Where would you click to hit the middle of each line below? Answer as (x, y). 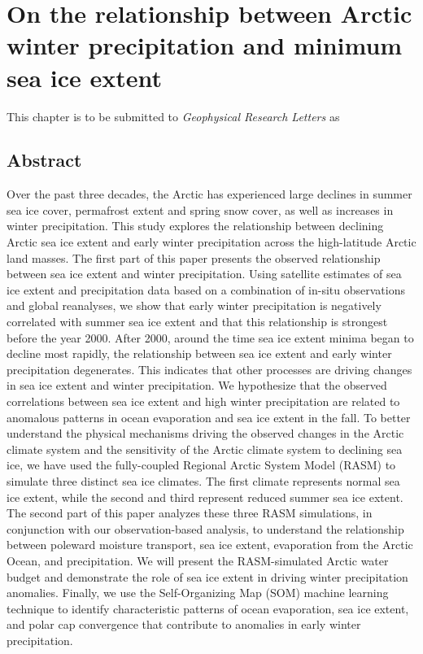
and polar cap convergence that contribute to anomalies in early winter (184, 624)
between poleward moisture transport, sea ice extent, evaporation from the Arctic (210, 545)
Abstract (44, 160)
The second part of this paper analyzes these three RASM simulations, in (190, 513)
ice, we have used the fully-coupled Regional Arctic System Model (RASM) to (201, 465)
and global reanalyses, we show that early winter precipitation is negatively (194, 305)
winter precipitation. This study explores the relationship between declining (195, 226)
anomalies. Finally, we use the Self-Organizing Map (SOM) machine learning (198, 593)
